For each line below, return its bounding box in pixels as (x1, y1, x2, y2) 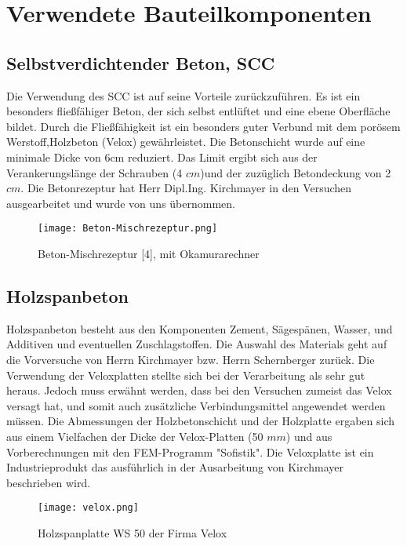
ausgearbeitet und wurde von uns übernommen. (6, 195, 235, 211)
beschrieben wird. (6, 474, 91, 490)
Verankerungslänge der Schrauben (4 (6, 164, 183, 180)
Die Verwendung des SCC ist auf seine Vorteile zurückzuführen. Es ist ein (6, 87, 361, 104)
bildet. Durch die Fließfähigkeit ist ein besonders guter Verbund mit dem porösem (6, 118, 401, 134)
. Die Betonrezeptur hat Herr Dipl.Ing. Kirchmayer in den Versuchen (20, 180, 352, 196)
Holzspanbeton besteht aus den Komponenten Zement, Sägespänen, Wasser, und (6, 320, 393, 337)
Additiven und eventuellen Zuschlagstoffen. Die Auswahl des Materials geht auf (6, 336, 387, 352)
